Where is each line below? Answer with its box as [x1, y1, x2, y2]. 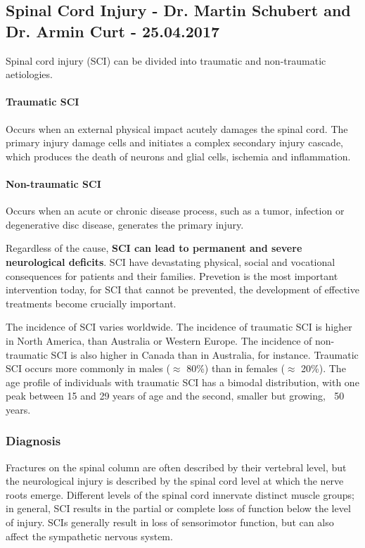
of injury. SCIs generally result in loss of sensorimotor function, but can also [6, 515, 334, 530]
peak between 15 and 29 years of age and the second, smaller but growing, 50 [6, 388, 345, 403]
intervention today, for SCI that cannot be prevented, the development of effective [6, 282, 359, 297]
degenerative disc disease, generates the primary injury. [6, 217, 244, 231]
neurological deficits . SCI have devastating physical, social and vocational [6, 254, 335, 269]
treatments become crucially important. [6, 295, 177, 310]
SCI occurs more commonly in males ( [6, 361, 170, 376]
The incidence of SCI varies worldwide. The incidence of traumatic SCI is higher [6, 319, 352, 334]
